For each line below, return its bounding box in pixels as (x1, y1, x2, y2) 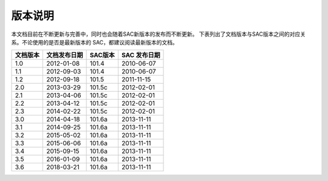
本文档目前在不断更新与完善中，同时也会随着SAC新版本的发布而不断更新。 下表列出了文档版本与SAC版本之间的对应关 (11, 30, 306, 38)
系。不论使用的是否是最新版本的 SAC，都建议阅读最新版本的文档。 (11, 38, 179, 46)
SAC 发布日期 (121, 51, 160, 60)
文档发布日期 (46, 51, 83, 60)
